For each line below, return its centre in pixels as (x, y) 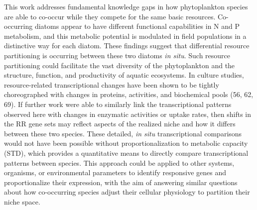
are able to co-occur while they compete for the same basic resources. (110, 16)
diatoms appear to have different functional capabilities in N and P (137, 26)
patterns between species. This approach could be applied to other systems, (119, 162)
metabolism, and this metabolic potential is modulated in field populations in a (125, 36)
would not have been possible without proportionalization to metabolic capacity (126, 143)
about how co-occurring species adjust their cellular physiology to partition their (127, 192)
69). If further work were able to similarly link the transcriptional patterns (118, 104)
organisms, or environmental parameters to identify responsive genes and (115, 172)
